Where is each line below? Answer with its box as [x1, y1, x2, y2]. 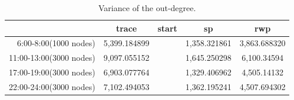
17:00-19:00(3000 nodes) [9, 66, 95, 78]
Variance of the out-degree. [98, 2, 196, 13]
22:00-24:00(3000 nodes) [9, 80, 95, 92]
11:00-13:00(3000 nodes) [9, 51, 95, 64]
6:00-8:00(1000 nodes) [17, 37, 95, 49]
